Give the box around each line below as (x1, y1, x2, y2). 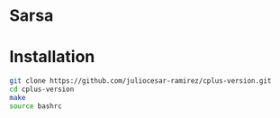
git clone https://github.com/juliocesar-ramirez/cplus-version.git (9, 77, 272, 86)
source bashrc (9, 101, 63, 111)
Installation (9, 47, 95, 68)
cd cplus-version (9, 85, 75, 94)
